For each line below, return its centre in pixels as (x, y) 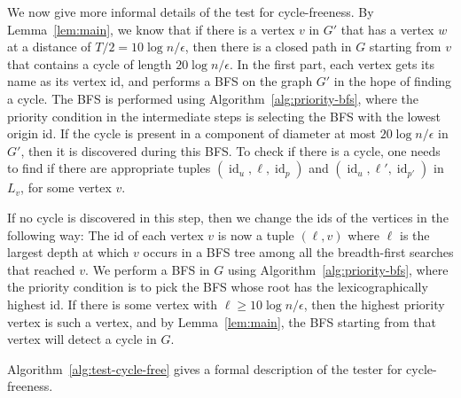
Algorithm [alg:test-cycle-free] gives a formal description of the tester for (205, 368)
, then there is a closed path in (268, 47)
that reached (41, 269)
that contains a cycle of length (90, 63)
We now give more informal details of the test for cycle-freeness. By (191, 12)
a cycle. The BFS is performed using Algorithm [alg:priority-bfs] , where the (213, 98)
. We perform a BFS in (148, 269)
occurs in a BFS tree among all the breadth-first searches (298, 252)
